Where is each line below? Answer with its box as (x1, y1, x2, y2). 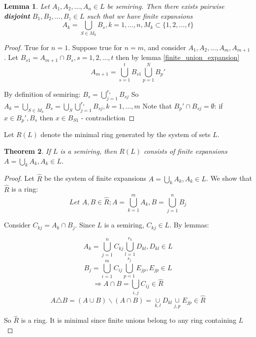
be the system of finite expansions (44, 173, 147, 183)
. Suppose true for (68, 42, 122, 52)
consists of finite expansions (143, 146, 227, 156)
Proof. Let (4, 173, 34, 183)
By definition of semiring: (4, 88, 81, 99)
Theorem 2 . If (4, 146, 51, 156)
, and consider (144, 42, 186, 52)
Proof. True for (4, 42, 49, 52)
